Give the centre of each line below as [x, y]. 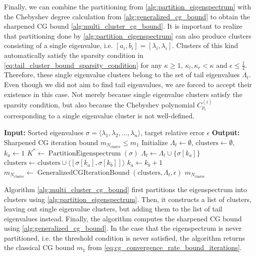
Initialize [155, 142]
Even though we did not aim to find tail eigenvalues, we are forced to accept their [128, 84]
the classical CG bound [39, 247]
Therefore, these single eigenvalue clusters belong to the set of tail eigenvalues [122, 75]
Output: [226, 132]
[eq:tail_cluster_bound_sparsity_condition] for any [83, 65]
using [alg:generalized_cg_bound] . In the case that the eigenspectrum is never [123, 228]
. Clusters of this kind [205, 45]
